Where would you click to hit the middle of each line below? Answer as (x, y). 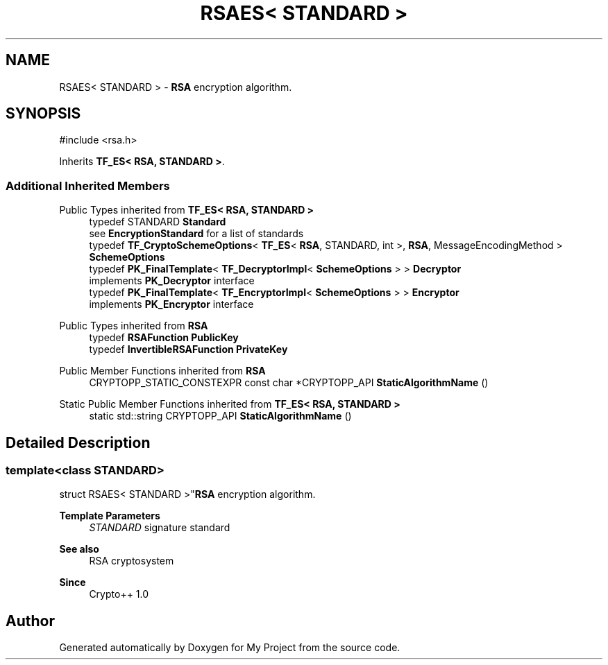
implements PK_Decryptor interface (172, 281)
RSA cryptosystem (132, 561)
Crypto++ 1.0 (119, 594)
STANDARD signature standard (160, 528)
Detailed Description (78, 442)
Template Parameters (110, 516)
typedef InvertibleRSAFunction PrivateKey (188, 349)
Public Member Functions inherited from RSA (162, 371)
